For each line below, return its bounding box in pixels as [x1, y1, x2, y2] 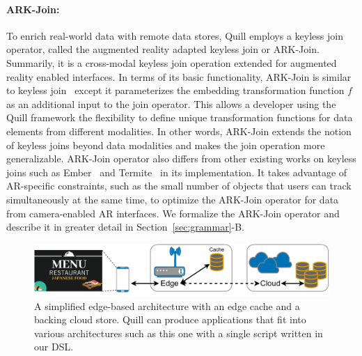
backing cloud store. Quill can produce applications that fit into [34, 312, 306, 327]
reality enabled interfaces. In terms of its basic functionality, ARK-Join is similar [6, 69, 352, 84]
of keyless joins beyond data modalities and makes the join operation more [6, 137, 325, 152]
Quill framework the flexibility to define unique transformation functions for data [6, 110, 353, 125]
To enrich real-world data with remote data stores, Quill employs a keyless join [6, 28, 343, 42]
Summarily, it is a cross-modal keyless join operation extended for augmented [6, 55, 337, 70]
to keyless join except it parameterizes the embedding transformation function [6, 83, 345, 98]
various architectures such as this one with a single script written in [34, 325, 323, 340]
